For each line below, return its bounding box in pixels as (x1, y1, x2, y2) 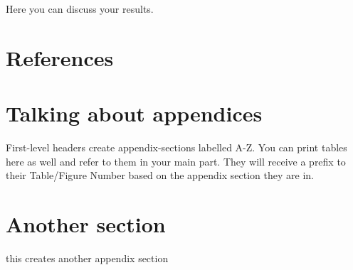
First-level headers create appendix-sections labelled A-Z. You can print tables (6, 140, 347, 155)
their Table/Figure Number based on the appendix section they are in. (6, 168, 314, 183)
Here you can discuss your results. (6, 1, 154, 16)
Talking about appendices (6, 99, 263, 128)
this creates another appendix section (6, 251, 169, 265)
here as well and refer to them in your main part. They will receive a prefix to (6, 153, 346, 168)
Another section (6, 210, 166, 239)
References (6, 43, 114, 72)
